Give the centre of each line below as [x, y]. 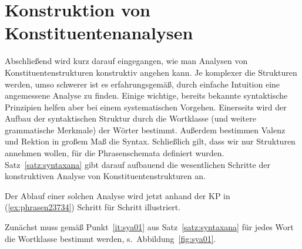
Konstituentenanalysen [99, 33]
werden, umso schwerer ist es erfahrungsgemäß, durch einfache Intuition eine [142, 84]
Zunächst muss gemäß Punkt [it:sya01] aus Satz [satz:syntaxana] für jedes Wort [149, 227]
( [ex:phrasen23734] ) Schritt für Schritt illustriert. [93, 207]
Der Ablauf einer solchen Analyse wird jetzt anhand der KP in [118, 195]
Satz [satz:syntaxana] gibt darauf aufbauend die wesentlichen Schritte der [137, 164]
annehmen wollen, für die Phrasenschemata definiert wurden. [115, 153]
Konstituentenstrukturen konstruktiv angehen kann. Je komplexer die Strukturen [151, 72]
